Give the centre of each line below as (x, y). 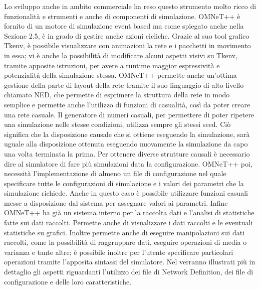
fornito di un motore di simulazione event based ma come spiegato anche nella (124, 26)
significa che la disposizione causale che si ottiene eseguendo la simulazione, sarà (127, 134)
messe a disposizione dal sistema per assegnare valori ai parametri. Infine (116, 202)
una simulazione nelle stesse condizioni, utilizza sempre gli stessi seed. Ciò (117, 124)
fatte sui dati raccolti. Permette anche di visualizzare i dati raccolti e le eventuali (128, 223)
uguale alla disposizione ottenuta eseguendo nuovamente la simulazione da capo (126, 144)
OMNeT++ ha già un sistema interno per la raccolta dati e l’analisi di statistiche (129, 212)
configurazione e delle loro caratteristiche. (68, 281)
